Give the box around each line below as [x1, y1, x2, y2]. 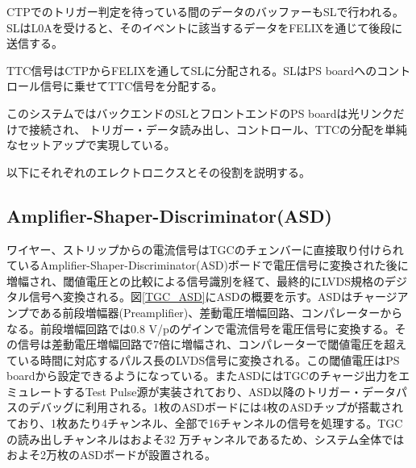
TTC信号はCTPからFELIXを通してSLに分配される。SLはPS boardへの [6, 61, 377, 78]
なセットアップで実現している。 [6, 136, 176, 153]
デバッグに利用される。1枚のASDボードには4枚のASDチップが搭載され [28, 399, 403, 416]
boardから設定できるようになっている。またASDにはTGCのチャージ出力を [6, 367, 399, 384]
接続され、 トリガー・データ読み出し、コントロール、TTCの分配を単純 [28, 120, 408, 137]
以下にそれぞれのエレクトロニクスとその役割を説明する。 [6, 163, 310, 180]
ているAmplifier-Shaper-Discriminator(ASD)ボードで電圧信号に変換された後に [6, 257, 409, 274]
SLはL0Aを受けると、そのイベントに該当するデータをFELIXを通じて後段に [6, 19, 403, 36]
